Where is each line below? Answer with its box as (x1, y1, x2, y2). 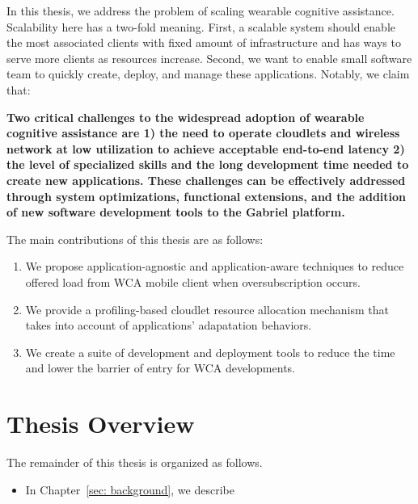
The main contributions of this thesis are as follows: (6, 230, 264, 247)
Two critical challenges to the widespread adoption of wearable (6, 108, 365, 125)
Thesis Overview (6, 407, 195, 440)
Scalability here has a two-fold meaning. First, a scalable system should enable (6, 18, 395, 35)
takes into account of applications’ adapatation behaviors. (25, 317, 312, 334)
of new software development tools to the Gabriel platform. (6, 204, 345, 220)
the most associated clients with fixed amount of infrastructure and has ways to (6, 34, 401, 51)
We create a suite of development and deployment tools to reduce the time (25, 343, 395, 360)
